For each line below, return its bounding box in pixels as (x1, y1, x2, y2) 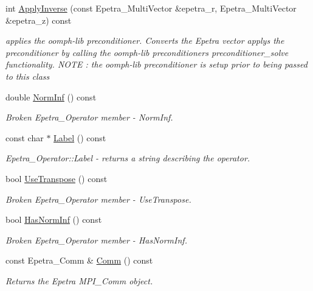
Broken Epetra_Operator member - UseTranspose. (5, 192, 191, 205)
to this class (5, 69, 50, 82)
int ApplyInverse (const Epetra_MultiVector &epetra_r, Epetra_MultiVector (5, 2, 297, 14)
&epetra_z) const (5, 13, 72, 26)
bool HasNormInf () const (5, 213, 102, 226)
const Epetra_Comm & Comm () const (5, 254, 153, 267)
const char (5, 131, 44, 144)
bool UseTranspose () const (5, 172, 108, 184)
